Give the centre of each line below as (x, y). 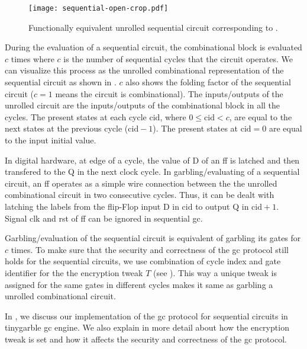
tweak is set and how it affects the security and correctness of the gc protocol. (146, 339)
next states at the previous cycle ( (67, 128)
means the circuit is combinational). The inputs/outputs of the (169, 93)
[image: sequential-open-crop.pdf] (98, 8)
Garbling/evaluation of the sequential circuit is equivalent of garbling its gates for (153, 238)
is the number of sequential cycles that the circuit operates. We (178, 58)
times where (33, 58)
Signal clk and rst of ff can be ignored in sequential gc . (104, 218)
